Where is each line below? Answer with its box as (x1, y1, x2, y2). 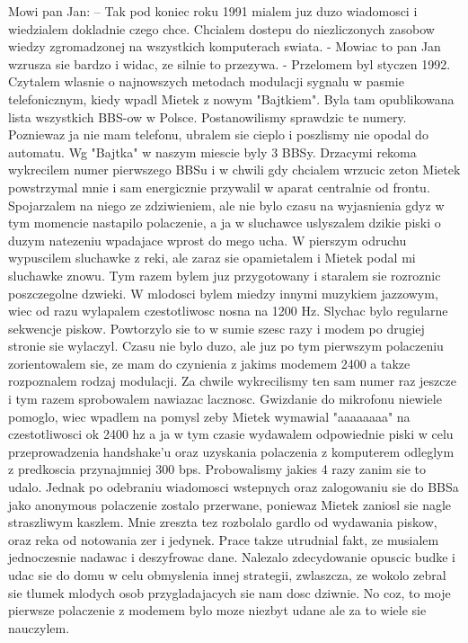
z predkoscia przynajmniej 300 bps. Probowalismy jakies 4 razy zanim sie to (8, 460, 427, 478)
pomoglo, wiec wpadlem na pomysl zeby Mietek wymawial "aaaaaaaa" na (8, 406, 411, 425)
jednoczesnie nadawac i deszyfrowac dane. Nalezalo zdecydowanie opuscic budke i (8, 548, 455, 567)
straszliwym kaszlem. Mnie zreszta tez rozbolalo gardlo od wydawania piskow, (8, 513, 437, 531)
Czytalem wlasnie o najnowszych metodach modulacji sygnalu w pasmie (8, 72, 404, 91)
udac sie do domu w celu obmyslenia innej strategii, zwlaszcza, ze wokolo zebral (8, 566, 446, 584)
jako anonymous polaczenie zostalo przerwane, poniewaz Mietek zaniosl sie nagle (8, 495, 452, 514)
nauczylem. (8, 618, 70, 637)
